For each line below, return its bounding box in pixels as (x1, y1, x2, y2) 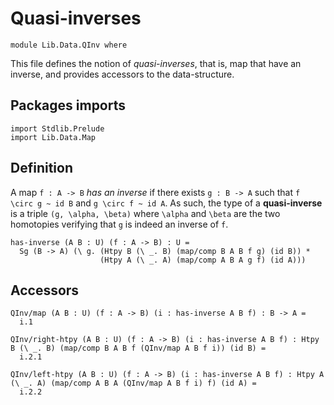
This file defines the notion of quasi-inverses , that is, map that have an (10, 57, 302, 69)
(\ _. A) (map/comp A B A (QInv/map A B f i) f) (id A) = (10, 378, 257, 389)
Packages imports (10, 97, 127, 114)
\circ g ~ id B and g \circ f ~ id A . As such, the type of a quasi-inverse (10, 197, 323, 209)
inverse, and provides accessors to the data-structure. (10, 68, 235, 80)
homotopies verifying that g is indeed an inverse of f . (10, 218, 229, 230)
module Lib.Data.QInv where (10, 40, 128, 50)
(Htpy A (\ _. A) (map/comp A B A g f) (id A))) (99, 255, 307, 265)
